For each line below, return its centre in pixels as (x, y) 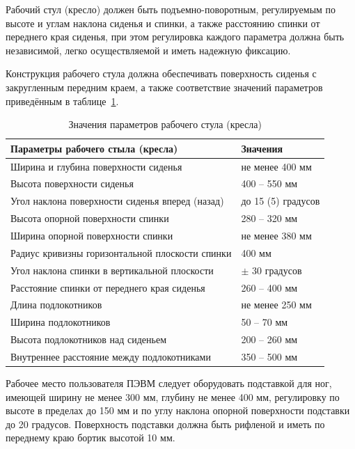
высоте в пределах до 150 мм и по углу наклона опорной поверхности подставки (178, 410)
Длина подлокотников (56, 305)
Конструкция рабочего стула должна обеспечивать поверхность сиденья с (161, 73)
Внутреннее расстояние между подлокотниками (111, 356)
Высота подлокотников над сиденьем (88, 339)
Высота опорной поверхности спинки (90, 218)
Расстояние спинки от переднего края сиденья (108, 287)
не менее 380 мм (276, 235)
